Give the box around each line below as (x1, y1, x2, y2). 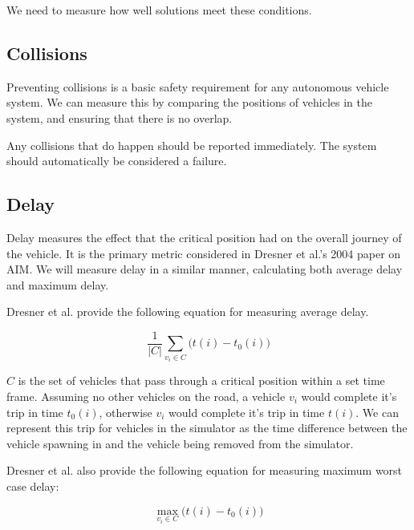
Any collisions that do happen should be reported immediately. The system (6, 136, 377, 153)
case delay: (6, 477, 59, 494)
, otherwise (99, 403, 152, 420)
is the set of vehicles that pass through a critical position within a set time (18, 372, 385, 389)
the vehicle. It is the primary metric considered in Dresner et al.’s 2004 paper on (6, 245, 401, 261)
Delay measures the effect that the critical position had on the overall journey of (6, 229, 402, 245)
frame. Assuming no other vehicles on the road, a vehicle (6, 387, 286, 404)
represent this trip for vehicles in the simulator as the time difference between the (6, 419, 408, 436)
